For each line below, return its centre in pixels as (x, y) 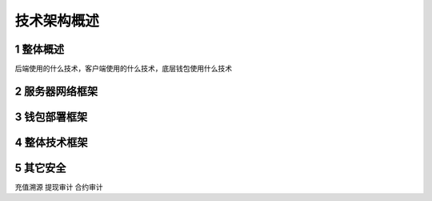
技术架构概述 (57, 21)
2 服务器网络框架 (56, 91)
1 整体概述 (40, 49)
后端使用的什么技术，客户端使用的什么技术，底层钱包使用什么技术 (123, 69)
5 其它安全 (41, 168)
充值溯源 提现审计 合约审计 (59, 187)
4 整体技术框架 (51, 142)
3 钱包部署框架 (51, 117)
